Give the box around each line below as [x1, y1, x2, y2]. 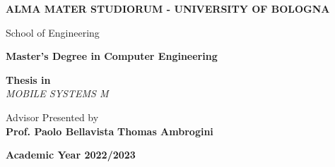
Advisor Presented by [6, 109, 99, 124]
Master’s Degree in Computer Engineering [6, 49, 218, 63]
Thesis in [6, 72, 51, 87]
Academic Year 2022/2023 [6, 147, 136, 162]
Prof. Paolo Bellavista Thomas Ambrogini [6, 123, 213, 138]
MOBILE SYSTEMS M [6, 86, 109, 101]
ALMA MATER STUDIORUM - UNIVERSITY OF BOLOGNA [6, 1, 330, 16]
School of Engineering [6, 25, 100, 39]
